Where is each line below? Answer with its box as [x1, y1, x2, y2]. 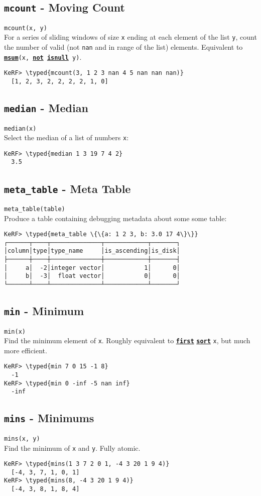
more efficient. [4, 345, 47, 355]
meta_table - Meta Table [4, 180, 131, 196]
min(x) [4, 328, 26, 335]
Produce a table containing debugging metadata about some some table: [4, 213, 227, 223]
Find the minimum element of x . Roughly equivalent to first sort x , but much [4, 335, 250, 346]
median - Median [4, 100, 88, 116]
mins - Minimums [4, 410, 94, 426]
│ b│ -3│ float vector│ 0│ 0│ [4, 272, 180, 280]
